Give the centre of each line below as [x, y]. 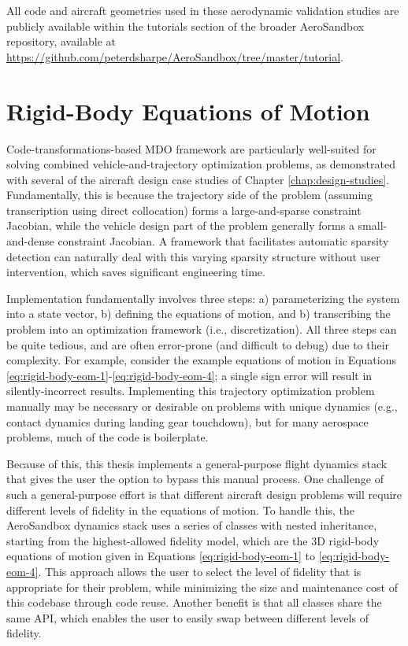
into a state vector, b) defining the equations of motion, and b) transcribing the [198, 314]
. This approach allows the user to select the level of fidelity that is [200, 571]
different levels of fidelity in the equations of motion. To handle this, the [181, 509]
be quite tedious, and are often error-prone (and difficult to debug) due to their [198, 344]
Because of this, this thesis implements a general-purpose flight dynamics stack [197, 463]
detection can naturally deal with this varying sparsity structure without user [193, 256]
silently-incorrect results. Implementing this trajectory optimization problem [191, 391]
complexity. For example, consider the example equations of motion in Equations [201, 360]
